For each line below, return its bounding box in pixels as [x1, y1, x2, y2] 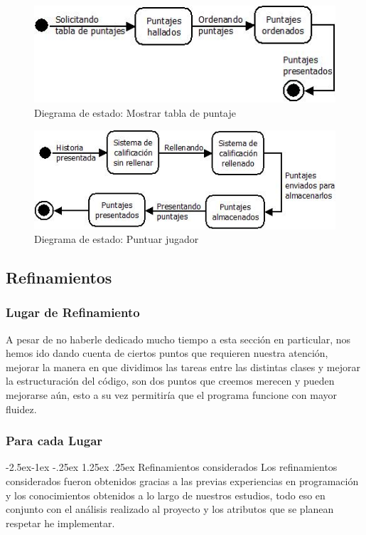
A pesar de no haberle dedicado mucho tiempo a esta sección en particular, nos [6, 331, 350, 346]
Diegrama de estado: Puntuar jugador [34, 232, 199, 246]
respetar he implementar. [6, 515, 115, 530]
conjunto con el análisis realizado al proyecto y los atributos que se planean [6, 502, 334, 516]
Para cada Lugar [6, 432, 103, 450]
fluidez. [6, 401, 37, 416]
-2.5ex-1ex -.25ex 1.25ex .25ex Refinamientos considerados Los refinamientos [6, 459, 338, 474]
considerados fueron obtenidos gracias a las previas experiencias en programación [6, 474, 359, 489]
